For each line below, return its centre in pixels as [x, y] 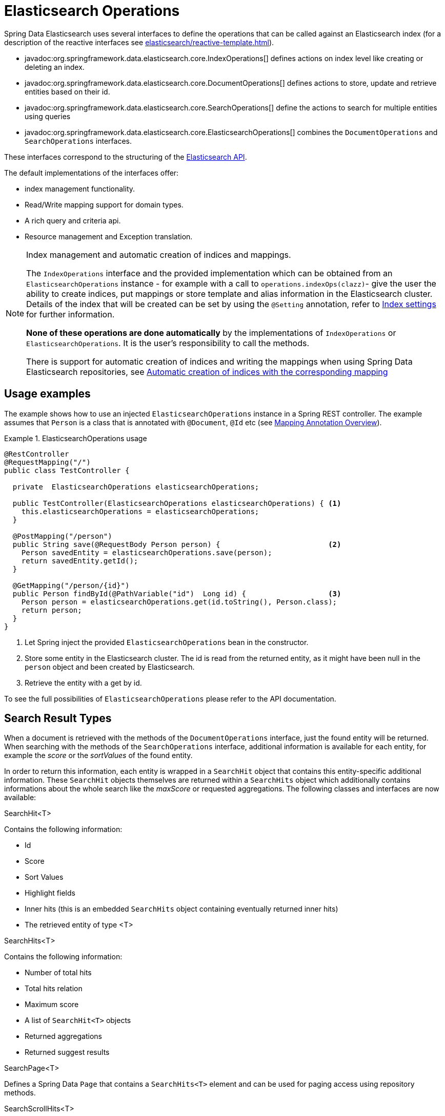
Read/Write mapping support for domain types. [104, 204]
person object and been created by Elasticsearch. [110, 667]
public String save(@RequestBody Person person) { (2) [177, 544]
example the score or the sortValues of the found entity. [98, 755]
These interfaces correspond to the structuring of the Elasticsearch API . [126, 157]
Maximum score [52, 1005]
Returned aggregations [63, 1036]
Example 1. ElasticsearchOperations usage [76, 438]
